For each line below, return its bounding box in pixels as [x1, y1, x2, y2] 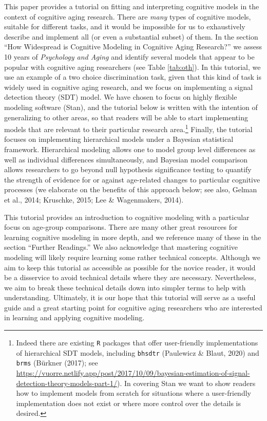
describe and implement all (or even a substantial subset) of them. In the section [4, 31, 258, 42]
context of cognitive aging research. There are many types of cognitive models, [4, 11, 251, 22]
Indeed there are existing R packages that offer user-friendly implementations [16, 337, 258, 348]
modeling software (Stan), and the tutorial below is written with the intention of [4, 101, 258, 112]
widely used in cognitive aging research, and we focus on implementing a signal [4, 81, 253, 92]
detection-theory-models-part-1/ [16, 377, 117, 388]
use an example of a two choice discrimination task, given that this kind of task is [4, 71, 261, 82]
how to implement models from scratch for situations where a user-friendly [16, 388, 251, 398]
